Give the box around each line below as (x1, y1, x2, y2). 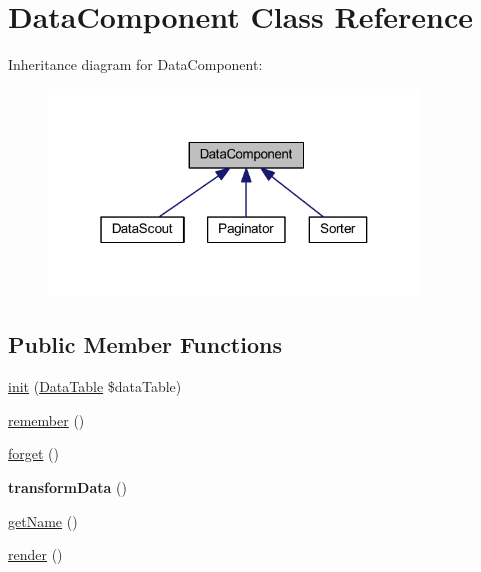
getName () (8, 510, 78, 531)
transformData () (8, 477, 127, 498)
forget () (8, 443, 59, 464)
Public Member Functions (8, 329, 282, 360)
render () (8, 544, 63, 565)
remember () (8, 409, 85, 430)
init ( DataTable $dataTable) (8, 376, 182, 397)
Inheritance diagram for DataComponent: (8, 54, 263, 75)
